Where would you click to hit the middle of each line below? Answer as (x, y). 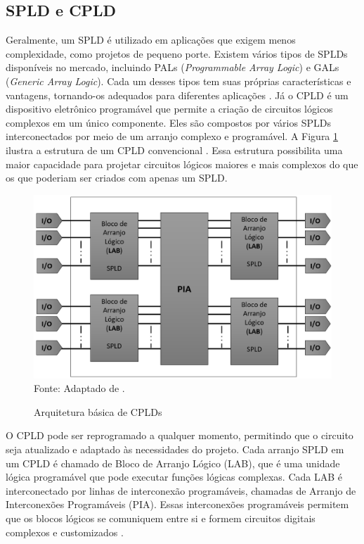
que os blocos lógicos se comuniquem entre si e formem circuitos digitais (161, 518)
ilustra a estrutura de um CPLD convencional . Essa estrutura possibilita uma (174, 150)
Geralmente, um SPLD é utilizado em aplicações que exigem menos (151, 40)
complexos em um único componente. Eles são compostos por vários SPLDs (168, 122)
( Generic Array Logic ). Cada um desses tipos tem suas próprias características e (178, 81)
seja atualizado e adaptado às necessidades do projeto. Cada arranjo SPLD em (175, 449)
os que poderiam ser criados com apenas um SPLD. (117, 178)
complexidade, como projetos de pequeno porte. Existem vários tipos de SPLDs (177, 53)
